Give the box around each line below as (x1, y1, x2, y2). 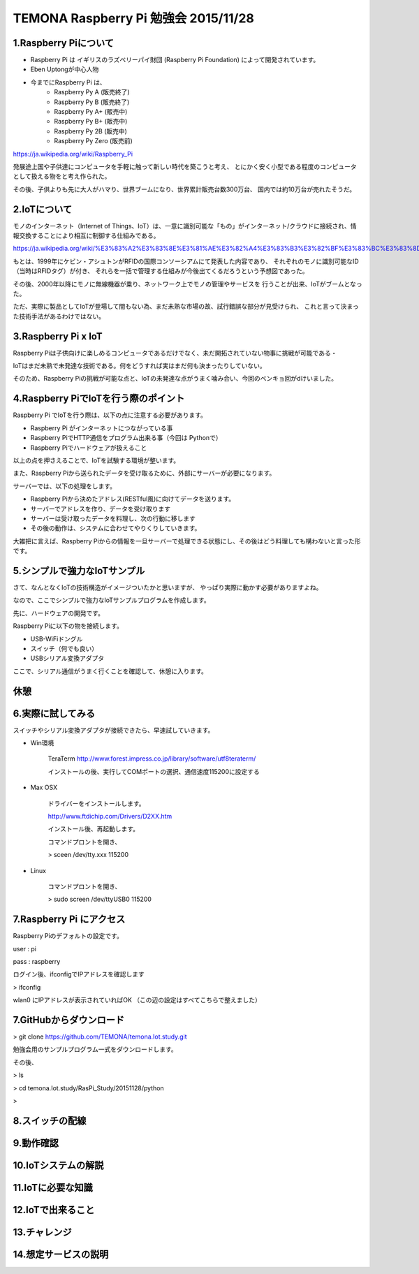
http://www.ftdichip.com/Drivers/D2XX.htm (47, 812, 172, 820)
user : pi (13, 944, 36, 953)
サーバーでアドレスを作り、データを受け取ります (30, 504, 171, 513)
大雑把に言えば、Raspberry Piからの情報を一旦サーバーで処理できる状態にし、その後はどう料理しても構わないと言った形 (13, 536, 361, 545)
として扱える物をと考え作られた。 (13, 172, 111, 181)
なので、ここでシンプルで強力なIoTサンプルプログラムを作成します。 (13, 596, 210, 604)
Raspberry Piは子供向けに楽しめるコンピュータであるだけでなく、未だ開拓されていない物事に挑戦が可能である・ (13, 349, 337, 357)
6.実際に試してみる (13, 708, 96, 719)
